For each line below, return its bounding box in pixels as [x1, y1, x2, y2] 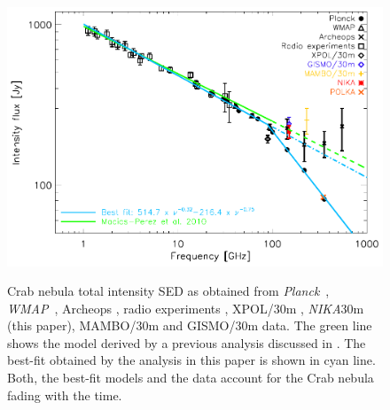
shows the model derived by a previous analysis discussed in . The [7, 333, 366, 352]
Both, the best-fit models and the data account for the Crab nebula [7, 368, 374, 387]
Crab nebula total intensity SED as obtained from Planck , [7, 282, 330, 300]
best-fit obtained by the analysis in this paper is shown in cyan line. [7, 351, 376, 369]
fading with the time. [7, 385, 122, 404]
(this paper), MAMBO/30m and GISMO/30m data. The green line [7, 316, 372, 335]
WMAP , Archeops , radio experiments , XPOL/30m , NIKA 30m [7, 298, 364, 317]
